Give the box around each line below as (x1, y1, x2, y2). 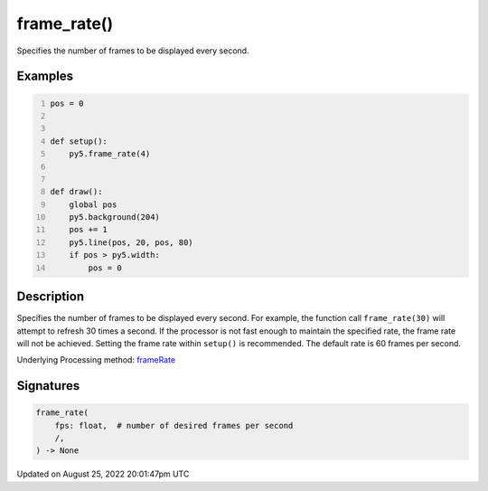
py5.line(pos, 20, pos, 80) (69, 237, 193, 248)
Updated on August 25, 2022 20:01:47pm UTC (16, 468, 190, 479)
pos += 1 (69, 224, 108, 235)
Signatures (16, 378, 80, 393)
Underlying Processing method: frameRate (16, 354, 176, 365)
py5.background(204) (69, 212, 160, 222)
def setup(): (50, 136, 108, 146)
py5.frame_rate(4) (69, 149, 151, 159)
